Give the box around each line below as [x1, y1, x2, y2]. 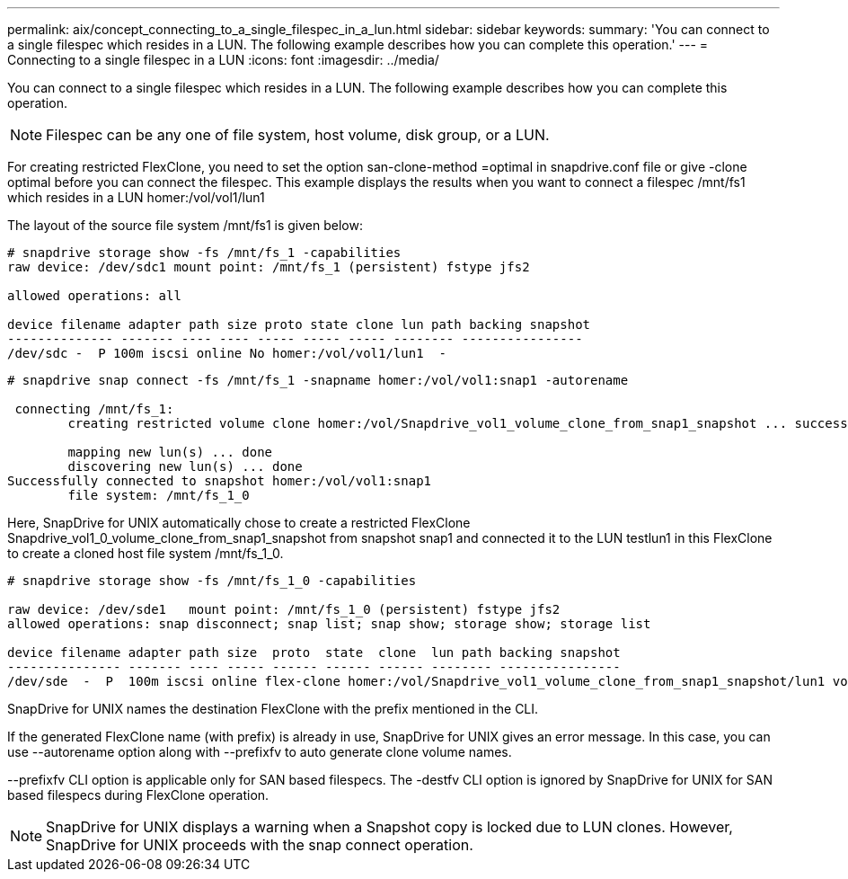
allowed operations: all [7, 289, 181, 303]
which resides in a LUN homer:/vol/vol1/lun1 [7, 190, 265, 205]
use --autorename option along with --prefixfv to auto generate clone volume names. [7, 744, 512, 759]
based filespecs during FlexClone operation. [7, 787, 269, 803]
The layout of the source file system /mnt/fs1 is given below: [7, 218, 363, 233]
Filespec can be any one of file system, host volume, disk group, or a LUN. [46, 126, 550, 144]
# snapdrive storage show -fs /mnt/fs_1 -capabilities [7, 245, 402, 260]
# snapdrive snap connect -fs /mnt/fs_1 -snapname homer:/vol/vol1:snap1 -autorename [7, 373, 629, 387]
